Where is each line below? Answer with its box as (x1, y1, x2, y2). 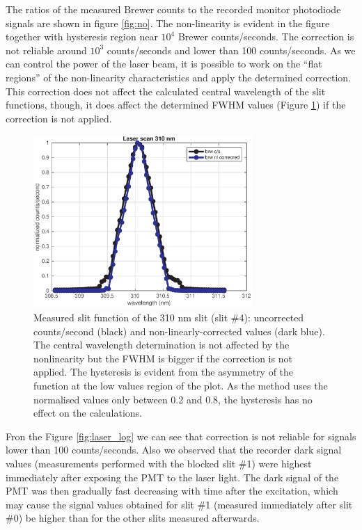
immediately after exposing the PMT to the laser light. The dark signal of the (6, 469, 339, 484)
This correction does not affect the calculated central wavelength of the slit (6, 83, 326, 98)
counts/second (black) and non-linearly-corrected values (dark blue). (33, 323, 325, 338)
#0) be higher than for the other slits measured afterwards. (6, 511, 260, 525)
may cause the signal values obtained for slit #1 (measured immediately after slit (6, 497, 353, 511)
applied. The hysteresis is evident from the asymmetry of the (33, 364, 294, 379)
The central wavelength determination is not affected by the (33, 337, 290, 352)
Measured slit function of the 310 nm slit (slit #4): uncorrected (33, 310, 304, 325)
